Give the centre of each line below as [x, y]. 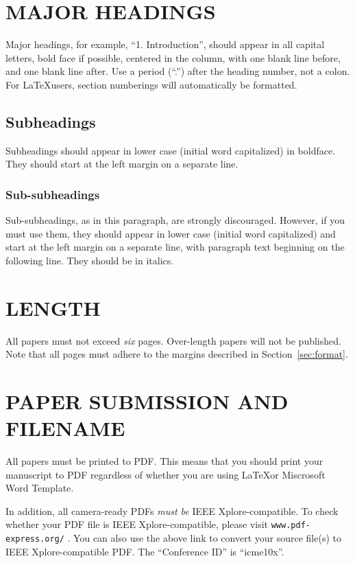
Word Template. [40, 488]
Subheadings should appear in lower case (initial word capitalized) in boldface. [171, 150]
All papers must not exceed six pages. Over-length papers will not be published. [173, 340]
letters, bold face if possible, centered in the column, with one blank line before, [173, 57]
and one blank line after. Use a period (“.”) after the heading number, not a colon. [178, 71]
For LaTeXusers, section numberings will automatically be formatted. [151, 84]
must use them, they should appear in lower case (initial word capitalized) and [171, 233]
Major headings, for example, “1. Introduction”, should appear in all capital [165, 44]
